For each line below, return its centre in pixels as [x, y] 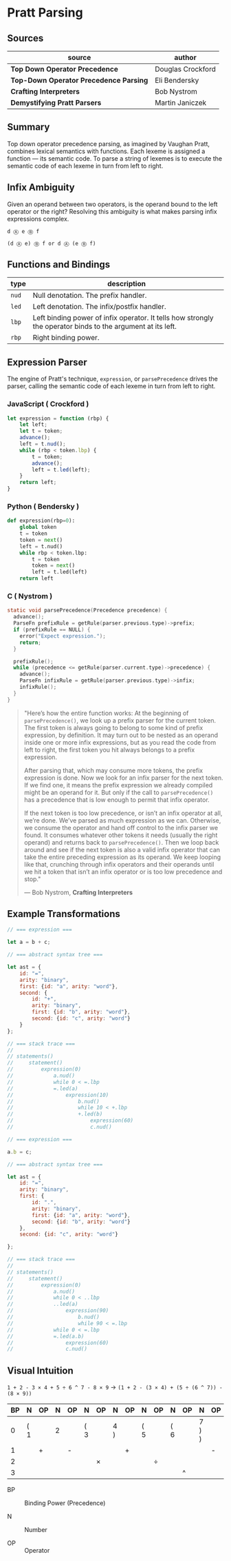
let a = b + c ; [29, 943]
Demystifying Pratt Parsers [56, 103]
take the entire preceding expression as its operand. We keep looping [122, 857]
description [127, 284]
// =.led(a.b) [46, 1336]
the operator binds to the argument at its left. [105, 327]
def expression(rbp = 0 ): [41, 521]
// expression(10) [58, 1095]
